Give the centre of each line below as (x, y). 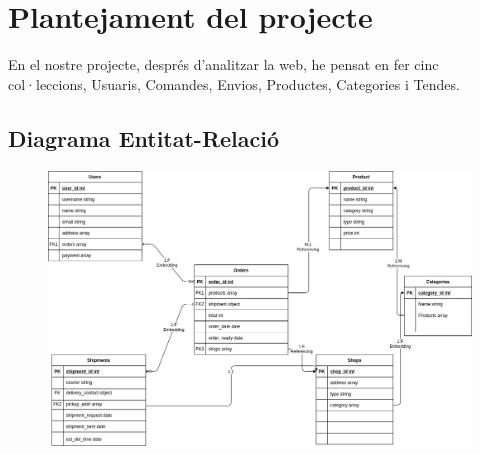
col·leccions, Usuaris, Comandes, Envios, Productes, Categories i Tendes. (234, 83)
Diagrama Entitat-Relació (144, 137)
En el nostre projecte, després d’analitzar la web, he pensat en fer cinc (223, 64)
